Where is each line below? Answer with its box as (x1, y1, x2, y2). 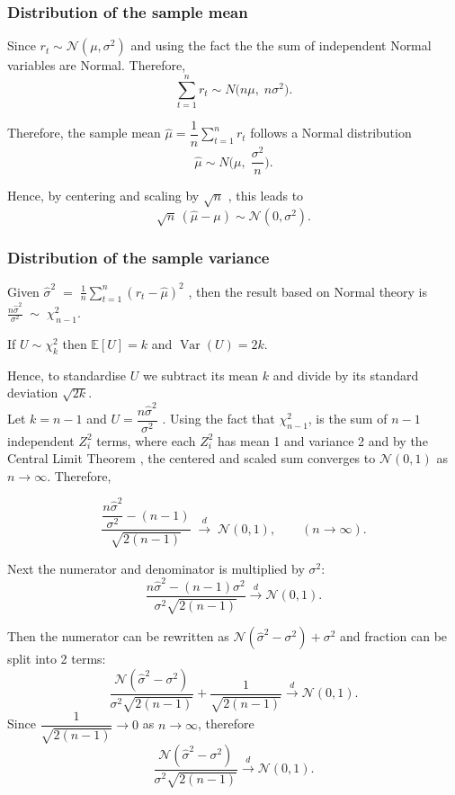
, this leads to (227, 186, 304, 205)
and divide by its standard (272, 365, 419, 384)
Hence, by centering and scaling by (7, 186, 200, 205)
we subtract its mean (142, 365, 259, 384)
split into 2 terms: (7, 649, 106, 668)
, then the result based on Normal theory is (188, 281, 428, 300)
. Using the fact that (162, 409, 275, 428)
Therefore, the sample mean (7, 123, 161, 142)
